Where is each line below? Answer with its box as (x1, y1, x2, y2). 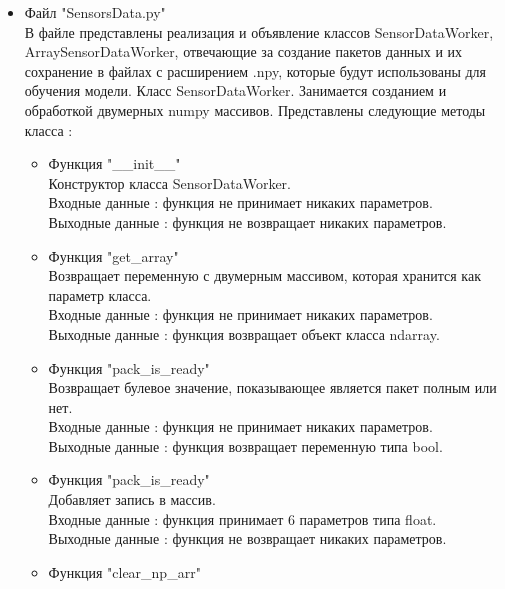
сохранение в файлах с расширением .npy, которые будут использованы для (24, 60, 487, 81)
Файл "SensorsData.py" (24, 2, 166, 22)
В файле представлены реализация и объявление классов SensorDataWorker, (24, 21, 494, 42)
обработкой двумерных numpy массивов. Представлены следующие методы (24, 99, 486, 120)
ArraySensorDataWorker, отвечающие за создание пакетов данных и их (24, 41, 463, 62)
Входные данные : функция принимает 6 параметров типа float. (48, 508, 437, 529)
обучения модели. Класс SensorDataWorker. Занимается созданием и (24, 80, 447, 101)
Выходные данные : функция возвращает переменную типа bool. (48, 435, 443, 456)
